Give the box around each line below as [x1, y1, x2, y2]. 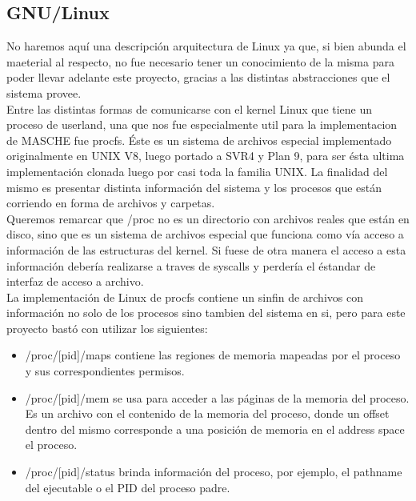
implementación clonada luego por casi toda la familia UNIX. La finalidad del [6, 162, 388, 179]
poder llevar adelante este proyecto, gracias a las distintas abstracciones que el [6, 69, 390, 86]
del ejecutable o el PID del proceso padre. [25, 479, 230, 495]
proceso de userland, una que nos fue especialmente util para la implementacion [6, 116, 398, 133]
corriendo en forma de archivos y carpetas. [6, 194, 215, 211]
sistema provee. [6, 84, 82, 101]
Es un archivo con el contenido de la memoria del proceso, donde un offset [25, 405, 390, 422]
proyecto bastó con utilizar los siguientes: [6, 319, 208, 336]
